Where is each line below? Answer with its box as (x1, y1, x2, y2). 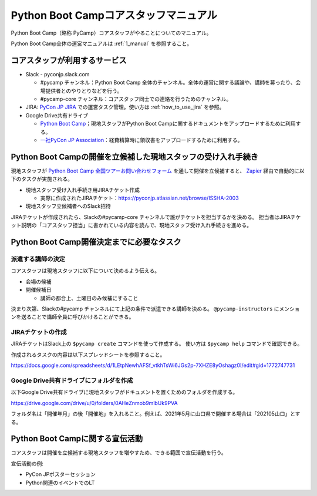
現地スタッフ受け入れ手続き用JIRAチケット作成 (25, 186, 140, 193)
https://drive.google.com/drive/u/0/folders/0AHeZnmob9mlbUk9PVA (11, 399, 178, 406)
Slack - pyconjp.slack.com (25, 70, 90, 77)
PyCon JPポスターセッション (25, 471, 96, 478)
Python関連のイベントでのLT (25, 479, 95, 486)
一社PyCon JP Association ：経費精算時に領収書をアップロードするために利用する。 (40, 136, 243, 143)
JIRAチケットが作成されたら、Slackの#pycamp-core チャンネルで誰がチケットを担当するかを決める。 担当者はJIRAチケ (11, 213, 301, 220)
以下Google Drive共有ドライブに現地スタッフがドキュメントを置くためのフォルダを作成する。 (11, 389, 238, 396)
